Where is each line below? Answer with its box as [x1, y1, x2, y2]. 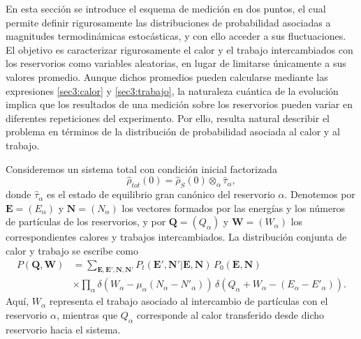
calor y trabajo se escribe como [6, 243, 139, 257]
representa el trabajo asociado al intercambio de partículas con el [49, 294, 328, 308]
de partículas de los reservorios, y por [6, 214, 166, 229]
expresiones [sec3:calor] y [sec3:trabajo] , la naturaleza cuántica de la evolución [6, 83, 339, 98]
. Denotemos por [284, 187, 355, 202]
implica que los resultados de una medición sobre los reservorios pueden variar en [6, 97, 353, 112]
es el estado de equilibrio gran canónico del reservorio [47, 187, 275, 202]
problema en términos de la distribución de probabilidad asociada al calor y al [6, 124, 340, 139]
